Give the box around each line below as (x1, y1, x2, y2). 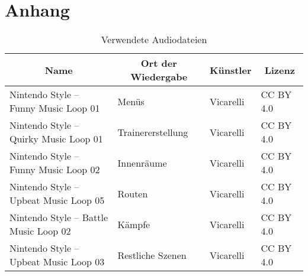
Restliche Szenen (117, 248, 187, 262)
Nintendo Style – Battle (9, 210, 108, 225)
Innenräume (117, 155, 167, 170)
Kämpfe (117, 217, 150, 231)
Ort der (140, 56, 177, 70)
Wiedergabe (130, 70, 188, 84)
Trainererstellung (117, 125, 188, 139)
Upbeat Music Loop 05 (9, 193, 105, 207)
